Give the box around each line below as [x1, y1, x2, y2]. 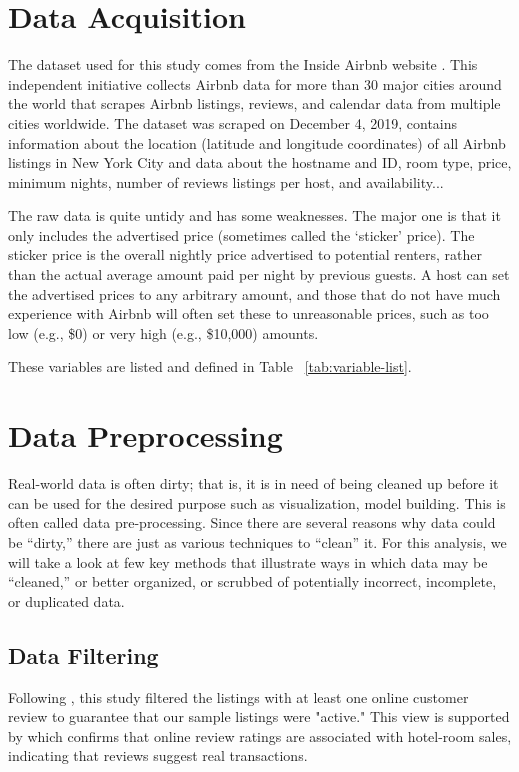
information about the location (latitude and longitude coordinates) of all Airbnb [8, 132, 506, 153]
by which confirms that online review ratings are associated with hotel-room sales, [8, 725, 512, 746]
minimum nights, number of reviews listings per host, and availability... [8, 171, 444, 192]
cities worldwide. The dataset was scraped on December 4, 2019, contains [8, 112, 458, 133]
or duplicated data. [8, 590, 125, 611]
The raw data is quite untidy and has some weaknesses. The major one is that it [8, 205, 501, 226]
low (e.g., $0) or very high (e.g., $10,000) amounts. [8, 322, 319, 343]
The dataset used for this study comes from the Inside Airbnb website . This [8, 54, 478, 75]
